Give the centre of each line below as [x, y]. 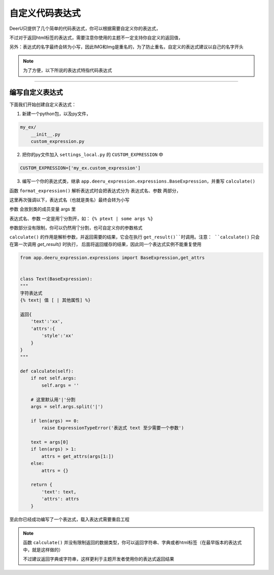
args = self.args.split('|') [67, 407]
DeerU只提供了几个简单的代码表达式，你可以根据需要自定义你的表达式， [85, 28]
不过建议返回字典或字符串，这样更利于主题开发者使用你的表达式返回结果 [99, 559]
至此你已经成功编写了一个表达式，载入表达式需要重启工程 [69, 519]
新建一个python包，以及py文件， [57, 114]
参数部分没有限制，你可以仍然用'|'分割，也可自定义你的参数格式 [76, 228]
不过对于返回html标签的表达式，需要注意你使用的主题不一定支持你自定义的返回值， [96, 38]
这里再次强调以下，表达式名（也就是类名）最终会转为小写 [69, 200]
